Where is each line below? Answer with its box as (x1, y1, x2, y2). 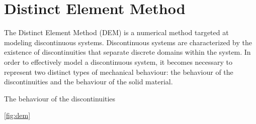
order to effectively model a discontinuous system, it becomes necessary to (4, 56, 233, 67)
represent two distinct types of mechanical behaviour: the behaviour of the (4, 66, 233, 77)
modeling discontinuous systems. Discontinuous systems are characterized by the (4, 37, 252, 47)
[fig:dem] (4, 110, 31, 120)
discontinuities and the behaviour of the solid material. (4, 76, 173, 87)
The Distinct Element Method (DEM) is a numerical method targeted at (4, 27, 229, 38)
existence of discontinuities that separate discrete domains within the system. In (4, 47, 251, 57)
